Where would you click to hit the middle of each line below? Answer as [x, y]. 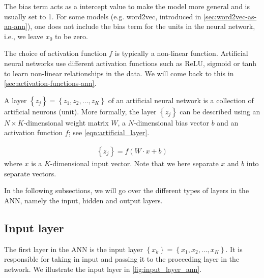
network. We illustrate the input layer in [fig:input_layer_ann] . [103, 269]
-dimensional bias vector [171, 122]
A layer [16, 100]
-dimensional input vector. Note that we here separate [134, 163]
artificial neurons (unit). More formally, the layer [80, 111]
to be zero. [71, 36]
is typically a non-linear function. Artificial [181, 53]
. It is [234, 249]
